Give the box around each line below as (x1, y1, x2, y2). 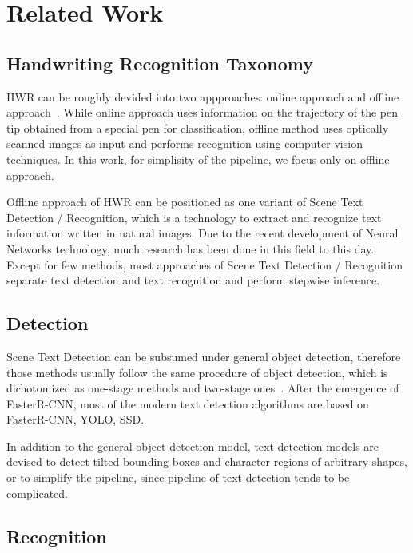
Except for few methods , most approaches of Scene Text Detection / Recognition (6, 256, 403, 273)
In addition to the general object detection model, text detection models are (6, 437, 379, 454)
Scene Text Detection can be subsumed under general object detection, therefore (6, 348, 401, 364)
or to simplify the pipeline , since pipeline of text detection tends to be (6, 469, 350, 486)
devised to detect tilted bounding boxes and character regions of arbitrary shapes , (6, 453, 407, 470)
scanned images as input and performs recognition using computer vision (6, 135, 363, 152)
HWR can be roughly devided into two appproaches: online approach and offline (6, 88, 399, 105)
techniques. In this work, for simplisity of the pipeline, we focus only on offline (6, 150, 390, 167)
